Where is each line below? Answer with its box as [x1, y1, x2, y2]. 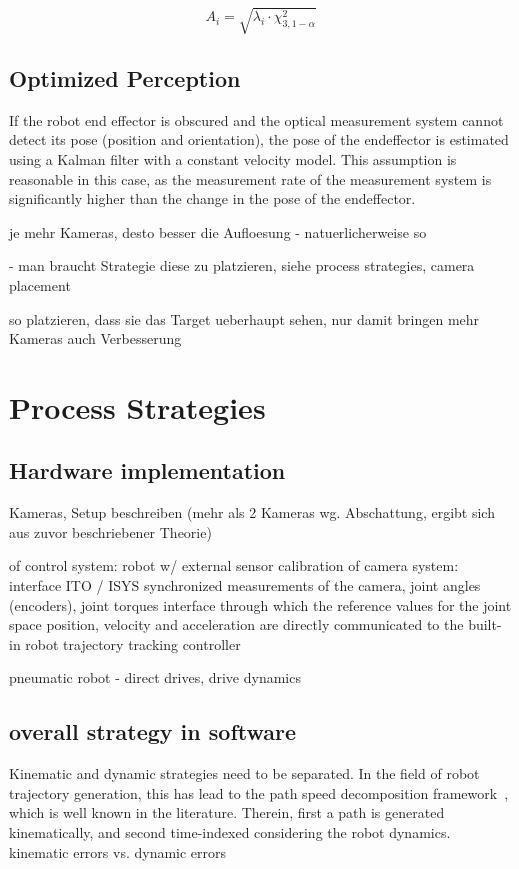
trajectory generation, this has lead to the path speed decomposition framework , [9, 782, 509, 803]
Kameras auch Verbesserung [9, 328, 182, 349]
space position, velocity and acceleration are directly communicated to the [9, 614, 464, 635]
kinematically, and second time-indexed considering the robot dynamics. [9, 822, 451, 842]
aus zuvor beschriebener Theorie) [9, 521, 212, 542]
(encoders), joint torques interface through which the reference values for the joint [9, 594, 512, 615]
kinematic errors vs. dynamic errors [9, 841, 227, 862]
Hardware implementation [9, 455, 286, 486]
